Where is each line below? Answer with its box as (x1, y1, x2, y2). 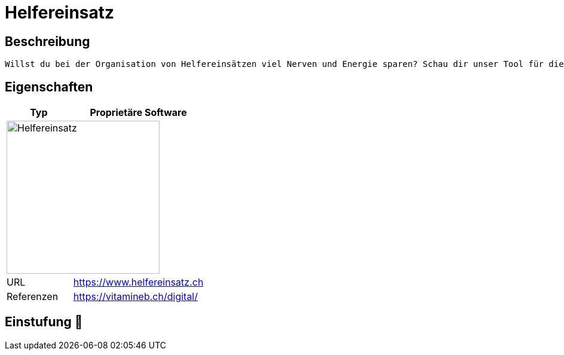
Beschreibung (5, 33, 90, 49)
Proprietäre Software (90, 106, 187, 119)
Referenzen (7, 290, 59, 303)
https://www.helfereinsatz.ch (73, 276, 204, 289)
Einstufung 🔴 (5, 314, 83, 330)
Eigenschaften (5, 79, 93, 94)
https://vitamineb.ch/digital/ (73, 290, 198, 303)
